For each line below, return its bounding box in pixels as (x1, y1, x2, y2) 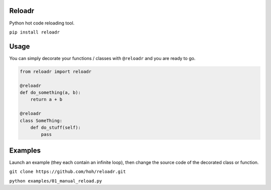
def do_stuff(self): (30, 124, 81, 130)
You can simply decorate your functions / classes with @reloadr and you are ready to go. (9, 55, 196, 61)
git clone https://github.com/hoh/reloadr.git (9, 169, 126, 174)
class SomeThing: (20, 117, 63, 123)
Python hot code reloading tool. (9, 20, 75, 26)
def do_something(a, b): (20, 89, 81, 95)
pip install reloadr (9, 29, 60, 35)
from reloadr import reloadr (20, 68, 92, 74)
